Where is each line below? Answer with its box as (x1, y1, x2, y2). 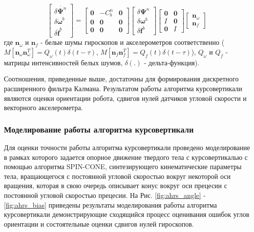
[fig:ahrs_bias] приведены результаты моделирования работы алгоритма (4, 199, 217, 210)
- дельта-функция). (144, 57, 200, 67)
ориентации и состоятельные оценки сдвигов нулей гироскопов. (4, 218, 194, 229)
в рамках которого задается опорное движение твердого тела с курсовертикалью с (4, 152, 248, 162)
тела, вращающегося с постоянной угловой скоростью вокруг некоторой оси (4, 171, 231, 181)
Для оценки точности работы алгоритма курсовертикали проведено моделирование (4, 142, 250, 153)
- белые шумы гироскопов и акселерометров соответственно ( (40, 37, 225, 47)
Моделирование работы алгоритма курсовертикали (4, 123, 194, 135)
